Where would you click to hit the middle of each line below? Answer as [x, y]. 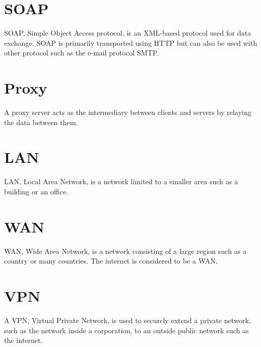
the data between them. [41, 122]
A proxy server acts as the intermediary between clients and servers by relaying [128, 112]
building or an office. [36, 191]
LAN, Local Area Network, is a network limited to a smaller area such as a [121, 181]
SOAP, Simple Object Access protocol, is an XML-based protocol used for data [128, 33]
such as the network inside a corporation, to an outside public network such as [126, 330]
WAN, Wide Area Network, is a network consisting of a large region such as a [125, 251]
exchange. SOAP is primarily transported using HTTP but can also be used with [131, 42]
